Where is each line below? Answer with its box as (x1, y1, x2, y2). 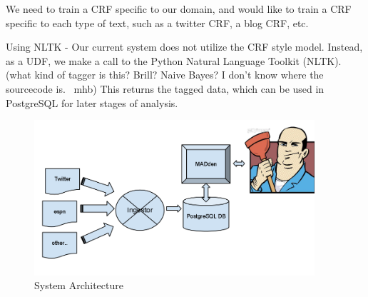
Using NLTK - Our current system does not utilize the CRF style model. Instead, (6, 39, 363, 54)
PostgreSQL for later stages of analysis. (6, 95, 178, 110)
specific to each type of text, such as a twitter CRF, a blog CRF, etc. (6, 15, 309, 30)
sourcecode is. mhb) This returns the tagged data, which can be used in (6, 81, 324, 96)
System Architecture (34, 278, 123, 293)
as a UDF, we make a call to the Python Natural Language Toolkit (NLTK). (6, 53, 342, 68)
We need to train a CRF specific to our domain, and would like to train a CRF (6, 1, 352, 16)
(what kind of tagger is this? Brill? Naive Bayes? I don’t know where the (6, 67, 324, 82)
